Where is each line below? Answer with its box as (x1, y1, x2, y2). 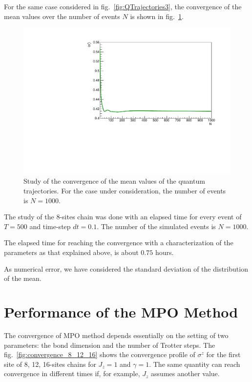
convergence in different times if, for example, (4, 368, 140, 379)
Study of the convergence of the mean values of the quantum (23, 176, 205, 186)
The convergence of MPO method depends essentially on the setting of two (4, 330, 229, 340)
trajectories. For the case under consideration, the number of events (23, 186, 226, 196)
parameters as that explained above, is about (4, 247, 139, 257)
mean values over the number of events (4, 11, 120, 21)
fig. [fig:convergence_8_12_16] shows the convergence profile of (4, 349, 195, 360)
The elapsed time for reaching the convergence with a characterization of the (4, 237, 233, 248)
